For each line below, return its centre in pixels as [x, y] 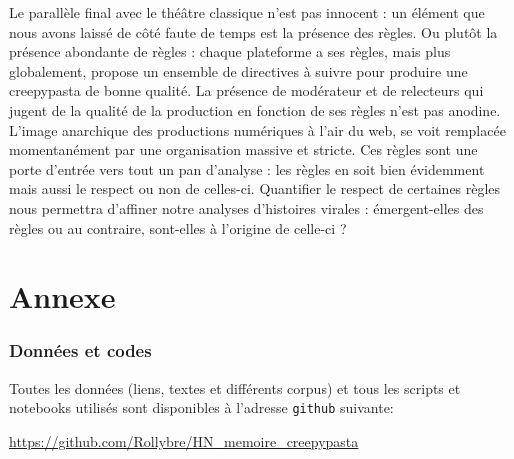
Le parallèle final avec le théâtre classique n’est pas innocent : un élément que [247, 12]
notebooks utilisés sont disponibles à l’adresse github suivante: [201, 407]
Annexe [62, 296]
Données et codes [80, 350]
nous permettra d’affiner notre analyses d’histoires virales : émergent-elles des [246, 207]
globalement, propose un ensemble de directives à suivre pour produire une [238, 70]
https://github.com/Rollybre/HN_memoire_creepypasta [184, 440]
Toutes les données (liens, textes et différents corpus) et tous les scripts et [235, 387]
